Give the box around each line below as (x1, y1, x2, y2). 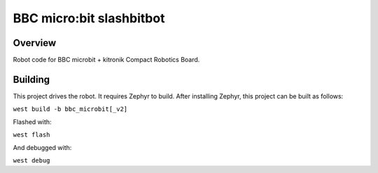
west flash (13, 131, 50, 139)
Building (13, 73, 50, 85)
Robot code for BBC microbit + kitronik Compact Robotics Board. (13, 56, 200, 64)
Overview (13, 37, 57, 49)
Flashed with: (13, 117, 52, 126)
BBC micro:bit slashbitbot (13, 10, 165, 26)
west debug (13, 156, 50, 164)
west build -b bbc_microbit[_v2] (13, 105, 128, 113)
